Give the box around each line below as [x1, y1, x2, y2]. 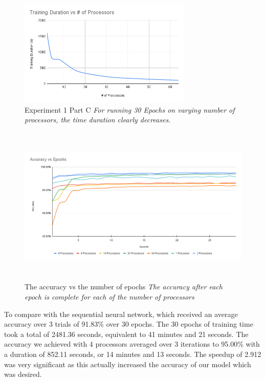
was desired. [4, 369, 42, 379]
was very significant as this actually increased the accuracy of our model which [4, 358, 251, 369]
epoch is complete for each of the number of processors [25, 291, 194, 302]
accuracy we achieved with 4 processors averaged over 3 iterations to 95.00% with [4, 338, 260, 349]
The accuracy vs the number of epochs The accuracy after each [25, 281, 223, 292]
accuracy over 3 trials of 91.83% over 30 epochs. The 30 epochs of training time [4, 319, 253, 329]
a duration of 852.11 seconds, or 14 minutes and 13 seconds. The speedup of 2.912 [4, 348, 261, 359]
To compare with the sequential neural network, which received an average [4, 308, 238, 319]
